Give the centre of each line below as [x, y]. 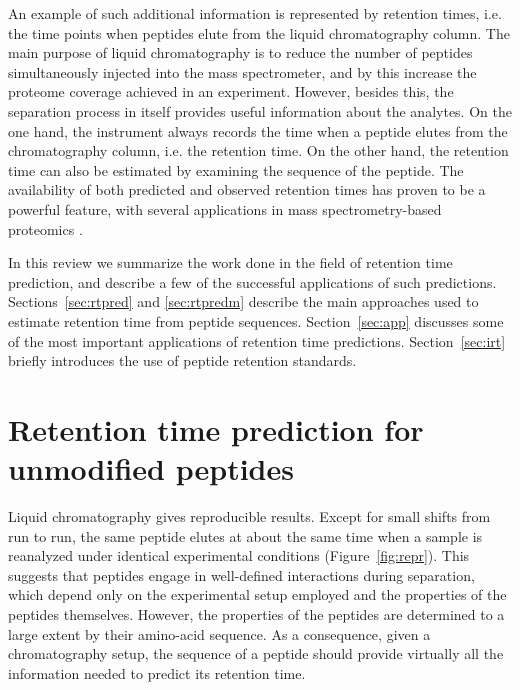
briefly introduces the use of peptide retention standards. [182, 360]
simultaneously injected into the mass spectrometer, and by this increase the [242, 71]
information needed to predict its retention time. [157, 672]
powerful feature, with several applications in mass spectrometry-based [225, 208]
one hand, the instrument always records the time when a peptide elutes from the [258, 130]
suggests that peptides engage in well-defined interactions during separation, [241, 574]
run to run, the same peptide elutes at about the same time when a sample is [245, 535]
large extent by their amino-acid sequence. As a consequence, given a [219, 633]
